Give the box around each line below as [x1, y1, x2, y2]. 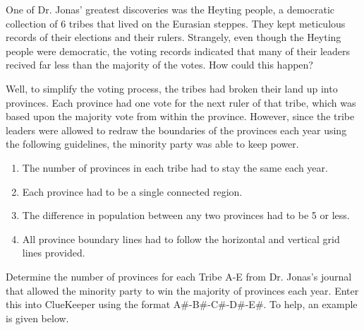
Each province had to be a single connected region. [22, 184, 243, 199]
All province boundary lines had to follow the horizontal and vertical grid [22, 231, 340, 246]
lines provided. [22, 245, 85, 260]
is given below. [6, 310, 69, 325]
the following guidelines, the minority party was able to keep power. [6, 136, 299, 151]
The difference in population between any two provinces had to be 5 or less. [22, 208, 350, 223]
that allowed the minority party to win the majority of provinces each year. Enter [6, 283, 359, 297]
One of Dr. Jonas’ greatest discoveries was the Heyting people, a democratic [6, 2, 334, 16]
